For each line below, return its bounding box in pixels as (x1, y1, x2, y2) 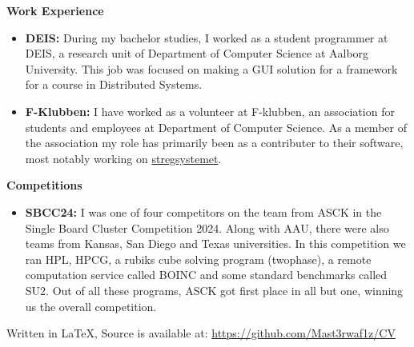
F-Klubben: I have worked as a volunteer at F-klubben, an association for (25, 102, 395, 119)
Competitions (6, 177, 82, 193)
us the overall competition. (25, 297, 157, 314)
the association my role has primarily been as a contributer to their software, (25, 134, 404, 151)
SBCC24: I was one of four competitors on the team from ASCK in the (25, 203, 382, 220)
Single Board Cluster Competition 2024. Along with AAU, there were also (25, 219, 389, 236)
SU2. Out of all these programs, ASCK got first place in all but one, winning (25, 281, 404, 298)
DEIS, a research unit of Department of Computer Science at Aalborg (25, 45, 369, 62)
